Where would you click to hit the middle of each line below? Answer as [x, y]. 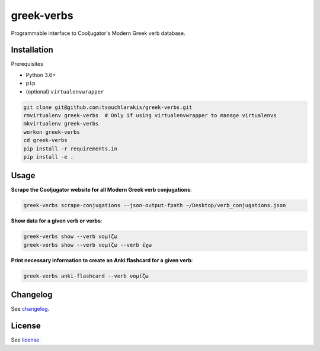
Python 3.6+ [41, 75]
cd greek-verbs [45, 140]
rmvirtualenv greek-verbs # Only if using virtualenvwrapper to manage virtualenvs [150, 115]
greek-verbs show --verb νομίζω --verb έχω [88, 245]
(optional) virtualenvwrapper [65, 91]
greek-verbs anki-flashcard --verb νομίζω [86, 276]
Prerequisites [27, 64]
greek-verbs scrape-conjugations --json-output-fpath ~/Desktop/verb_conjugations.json [155, 205]
